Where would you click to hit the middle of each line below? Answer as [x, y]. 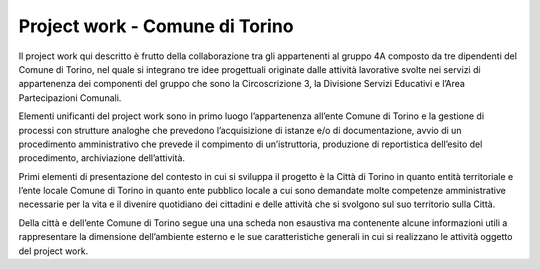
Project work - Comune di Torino [156, 26]
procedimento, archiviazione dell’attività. [101, 158]
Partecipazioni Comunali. [70, 97]
